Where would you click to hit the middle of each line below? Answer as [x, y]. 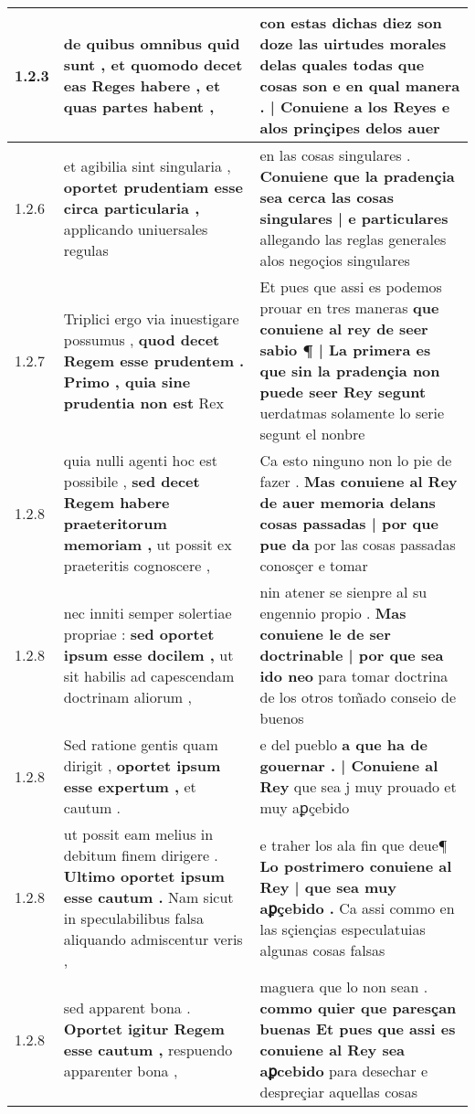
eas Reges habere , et [142, 85]
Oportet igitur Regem [144, 1029]
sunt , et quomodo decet [153, 64]
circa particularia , [132, 207]
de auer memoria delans [348, 502]
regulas [86, 249]
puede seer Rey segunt [343, 392]
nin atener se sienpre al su [343, 592]
